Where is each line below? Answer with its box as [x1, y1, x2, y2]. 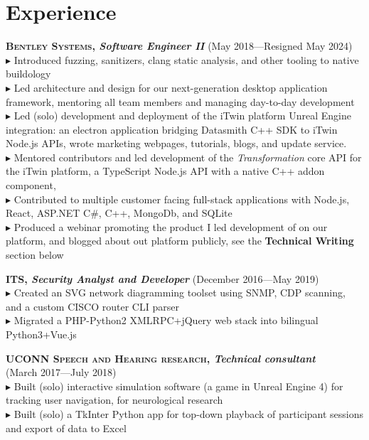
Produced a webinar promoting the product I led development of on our [14, 219, 328, 234]
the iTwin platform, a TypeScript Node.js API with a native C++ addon [6, 163, 325, 178]
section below [6, 247, 64, 262]
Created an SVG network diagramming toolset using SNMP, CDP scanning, [14, 285, 346, 300]
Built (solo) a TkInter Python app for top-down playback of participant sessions [14, 406, 364, 421]
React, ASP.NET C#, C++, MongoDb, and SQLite [6, 205, 232, 220]
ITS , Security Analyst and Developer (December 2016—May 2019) [6, 271, 319, 286]
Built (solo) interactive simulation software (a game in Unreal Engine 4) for [14, 378, 343, 393]
